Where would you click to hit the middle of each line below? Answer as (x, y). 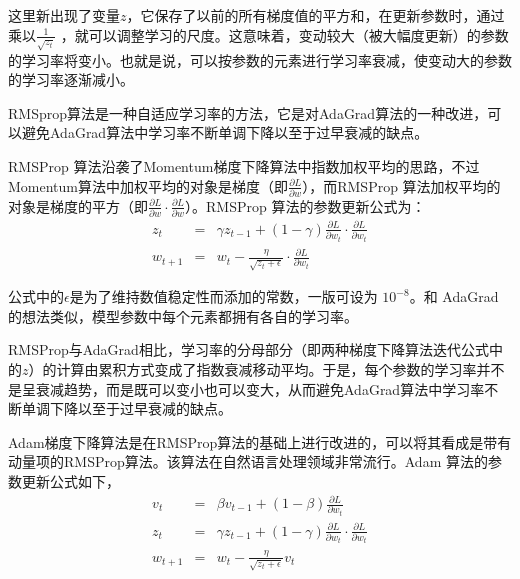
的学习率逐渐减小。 (71, 79)
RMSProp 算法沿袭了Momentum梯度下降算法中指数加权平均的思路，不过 (244, 165)
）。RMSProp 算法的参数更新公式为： (305, 205)
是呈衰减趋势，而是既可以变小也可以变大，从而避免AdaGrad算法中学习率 (246, 388)
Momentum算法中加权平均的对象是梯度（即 (148, 185)
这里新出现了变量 (64, 15)
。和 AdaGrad (454, 296)
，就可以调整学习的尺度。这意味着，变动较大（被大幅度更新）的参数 (284, 34)
